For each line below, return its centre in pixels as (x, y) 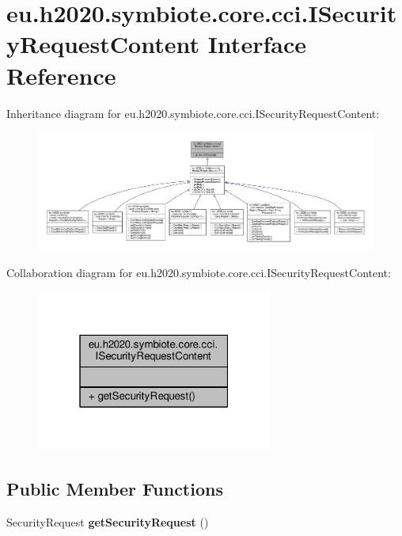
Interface (257, 44)
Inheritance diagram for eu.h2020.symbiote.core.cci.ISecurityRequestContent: (193, 113)
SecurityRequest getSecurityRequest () (108, 521)
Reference (61, 75)
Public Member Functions (115, 488)
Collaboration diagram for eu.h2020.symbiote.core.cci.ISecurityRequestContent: (199, 273)
